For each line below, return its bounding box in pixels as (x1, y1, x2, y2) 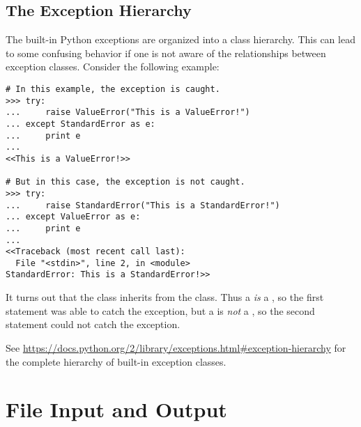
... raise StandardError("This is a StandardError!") (6, 200, 280, 210)
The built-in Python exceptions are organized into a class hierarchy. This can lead (6, 32, 355, 47)
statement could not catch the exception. (6, 317, 180, 332)
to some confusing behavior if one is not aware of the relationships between (6, 45, 326, 60)
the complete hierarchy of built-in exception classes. (6, 354, 226, 368)
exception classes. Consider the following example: (6, 59, 220, 74)
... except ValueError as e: (6, 212, 141, 222)
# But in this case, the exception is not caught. (6, 177, 245, 187)
